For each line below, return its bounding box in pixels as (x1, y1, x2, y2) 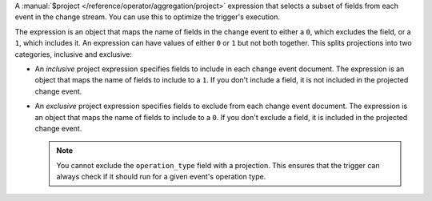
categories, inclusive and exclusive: (14, 49, 132, 59)
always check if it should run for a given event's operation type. (56, 172, 266, 182)
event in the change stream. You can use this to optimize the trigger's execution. (14, 12, 280, 22)
